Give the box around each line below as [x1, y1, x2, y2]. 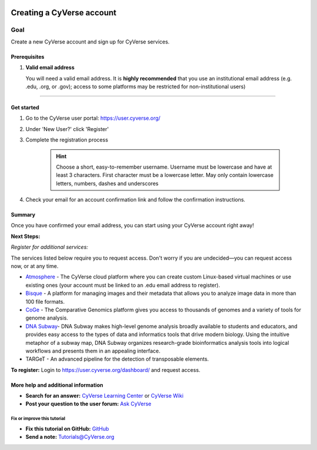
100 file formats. [25, 298, 65, 305]
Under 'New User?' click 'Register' [25, 125, 109, 132]
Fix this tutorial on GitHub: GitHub [25, 425, 109, 432]
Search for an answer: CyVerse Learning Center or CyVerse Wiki [25, 392, 184, 399]
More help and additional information [11, 381, 103, 388]
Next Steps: [11, 233, 41, 240]
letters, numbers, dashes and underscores [56, 180, 158, 187]
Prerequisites [11, 53, 45, 60]
